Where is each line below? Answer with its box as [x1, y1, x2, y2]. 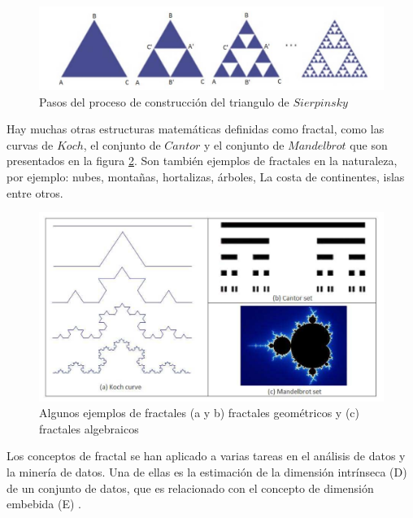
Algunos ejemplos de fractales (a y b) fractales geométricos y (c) [39, 404, 360, 421]
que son [350, 136, 388, 153]
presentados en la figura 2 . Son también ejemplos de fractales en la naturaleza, [7, 152, 398, 169]
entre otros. [7, 184, 63, 201]
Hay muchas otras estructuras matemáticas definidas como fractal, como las [7, 120, 385, 137]
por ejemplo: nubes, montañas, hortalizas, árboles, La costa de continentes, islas [7, 168, 405, 185]
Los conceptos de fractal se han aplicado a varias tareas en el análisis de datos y [7, 447, 406, 464]
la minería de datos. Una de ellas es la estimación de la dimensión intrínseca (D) [7, 463, 407, 480]
